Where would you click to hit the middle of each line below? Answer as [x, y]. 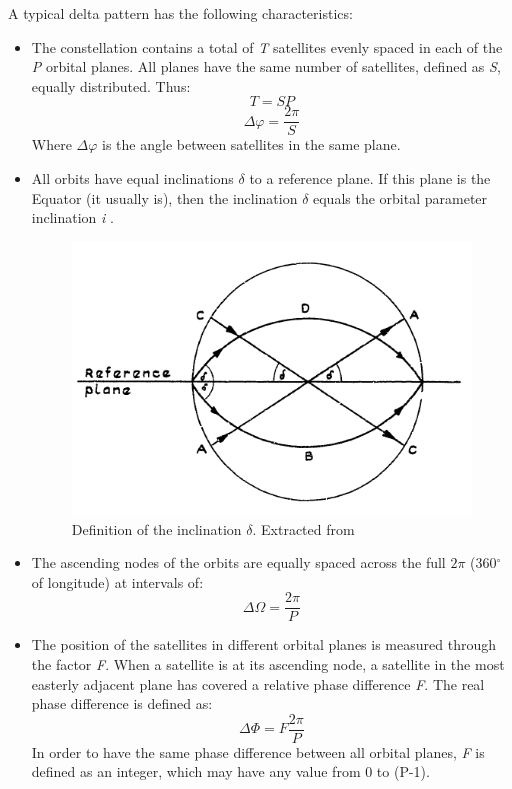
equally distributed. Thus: [111, 85]
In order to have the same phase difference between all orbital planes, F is [258, 751]
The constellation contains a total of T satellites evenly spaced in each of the [267, 46]
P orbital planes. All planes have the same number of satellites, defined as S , [266, 66]
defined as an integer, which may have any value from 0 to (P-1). [230, 771]
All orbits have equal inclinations [132, 178]
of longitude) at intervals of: [117, 581]
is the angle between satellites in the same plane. [251, 144]
